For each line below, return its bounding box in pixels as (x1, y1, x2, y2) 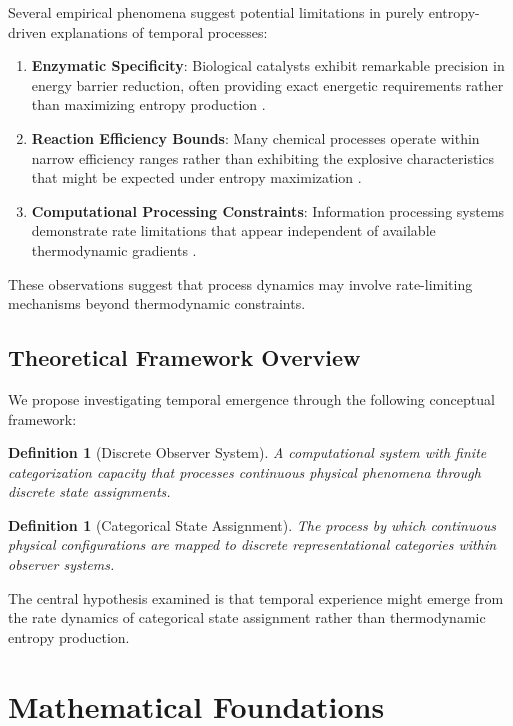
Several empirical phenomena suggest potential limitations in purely (8, 2, 425, 22)
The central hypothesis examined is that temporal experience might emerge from (8, 587, 504, 608)
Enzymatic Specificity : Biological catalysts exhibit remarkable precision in (31, 55, 505, 76)
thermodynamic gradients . (31, 239, 197, 260)
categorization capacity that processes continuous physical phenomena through (8, 461, 481, 482)
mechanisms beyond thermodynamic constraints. (8, 293, 306, 314)
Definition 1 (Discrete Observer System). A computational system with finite (8, 442, 487, 463)
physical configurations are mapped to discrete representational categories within (8, 534, 497, 555)
